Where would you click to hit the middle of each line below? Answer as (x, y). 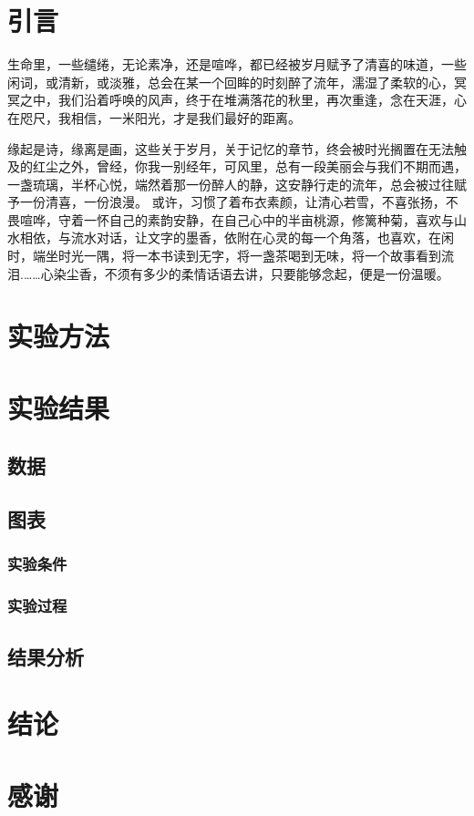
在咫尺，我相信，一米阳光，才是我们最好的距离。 (154, 117)
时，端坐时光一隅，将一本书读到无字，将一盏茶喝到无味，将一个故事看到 (224, 256)
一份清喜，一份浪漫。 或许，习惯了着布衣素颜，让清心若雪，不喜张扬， (232, 202)
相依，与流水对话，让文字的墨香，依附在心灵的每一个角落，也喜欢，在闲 (237, 238)
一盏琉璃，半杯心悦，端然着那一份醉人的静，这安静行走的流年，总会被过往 (231, 184)
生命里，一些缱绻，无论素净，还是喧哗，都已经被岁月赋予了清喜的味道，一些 (237, 64)
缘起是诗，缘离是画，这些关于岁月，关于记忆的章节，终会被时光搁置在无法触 (237, 148)
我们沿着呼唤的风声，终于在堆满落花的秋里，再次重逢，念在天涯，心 (262, 100)
